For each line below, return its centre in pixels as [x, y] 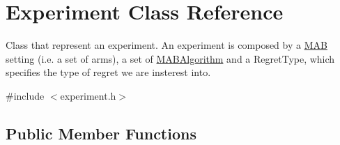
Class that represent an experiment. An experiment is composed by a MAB [167, 45]
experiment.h [88, 95]
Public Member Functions [101, 133]
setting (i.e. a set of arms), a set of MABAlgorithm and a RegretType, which [170, 58]
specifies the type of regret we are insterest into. [108, 72]
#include [25, 95]
